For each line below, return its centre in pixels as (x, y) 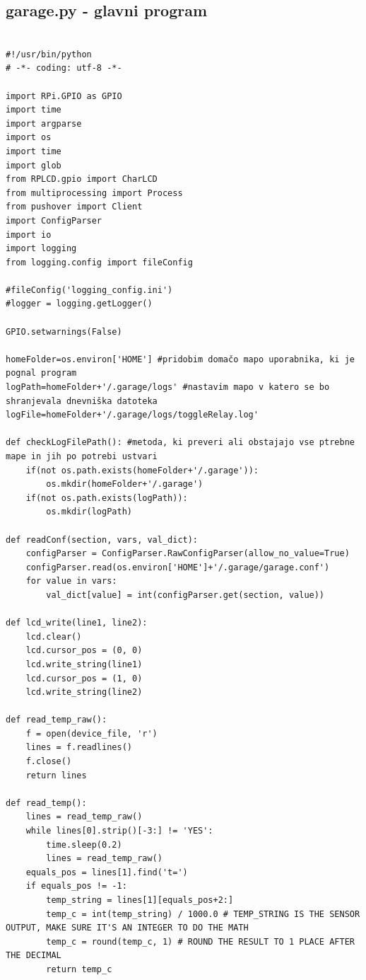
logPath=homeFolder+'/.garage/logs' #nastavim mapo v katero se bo (168, 387)
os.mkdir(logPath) (89, 512)
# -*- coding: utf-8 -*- (64, 68)
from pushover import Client (74, 207)
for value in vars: (71, 581)
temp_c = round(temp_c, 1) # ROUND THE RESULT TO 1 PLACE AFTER (200, 941)
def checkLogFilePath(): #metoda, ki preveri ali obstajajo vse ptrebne (180, 443)
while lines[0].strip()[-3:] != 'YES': (119, 831)
